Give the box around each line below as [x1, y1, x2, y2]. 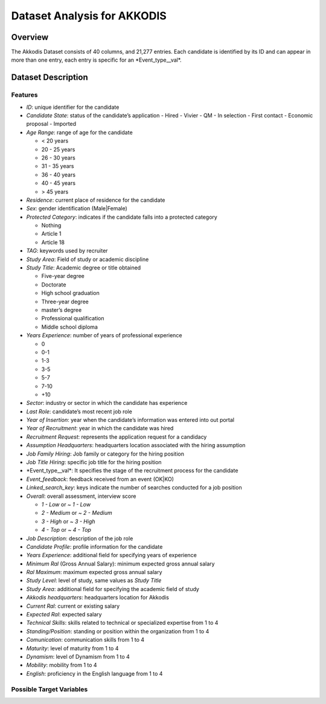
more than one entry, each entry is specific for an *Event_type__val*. [11, 56, 182, 63]
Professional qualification [41, 315, 105, 322]
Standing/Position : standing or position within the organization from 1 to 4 [26, 627, 209, 635]
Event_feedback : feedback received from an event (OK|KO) [26, 475, 174, 483]
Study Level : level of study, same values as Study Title [26, 577, 162, 584]
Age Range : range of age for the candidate [26, 129, 133, 136]
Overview [11, 32, 49, 42]
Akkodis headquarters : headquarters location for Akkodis [26, 594, 169, 601]
